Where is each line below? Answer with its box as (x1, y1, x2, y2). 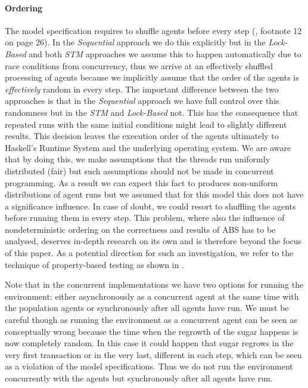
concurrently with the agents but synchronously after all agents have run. (5, 372, 273, 384)
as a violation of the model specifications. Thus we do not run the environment (5, 360, 293, 372)
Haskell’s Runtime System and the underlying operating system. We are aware (5, 141, 291, 153)
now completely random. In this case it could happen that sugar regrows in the (5, 337, 294, 349)
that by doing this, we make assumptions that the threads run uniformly (5, 153, 270, 165)
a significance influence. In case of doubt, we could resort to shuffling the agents (5, 199, 296, 212)
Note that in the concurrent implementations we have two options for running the (5, 278, 304, 291)
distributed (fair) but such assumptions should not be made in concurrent (5, 164, 274, 177)
